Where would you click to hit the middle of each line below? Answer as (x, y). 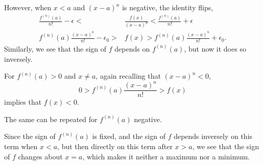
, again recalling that (128, 76)
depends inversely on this (213, 136)
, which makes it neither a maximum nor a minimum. (166, 156)
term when (21, 146)
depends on (132, 48)
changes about (40, 156)
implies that (23, 102)
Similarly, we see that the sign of (55, 48)
